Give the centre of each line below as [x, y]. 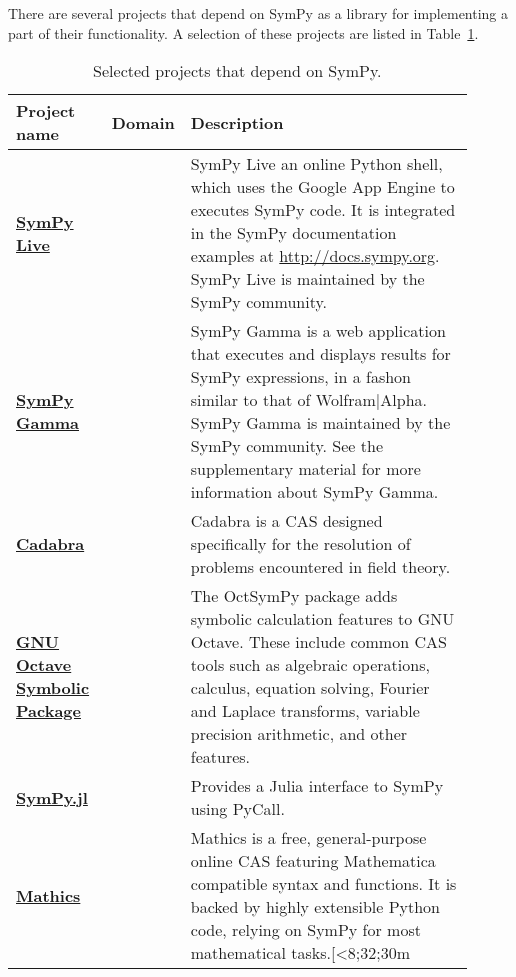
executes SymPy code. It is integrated [323, 210]
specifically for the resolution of [300, 544]
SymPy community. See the [287, 446]
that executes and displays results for [320, 354]
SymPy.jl [52, 797]
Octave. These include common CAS [318, 642]
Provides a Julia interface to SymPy [317, 786]
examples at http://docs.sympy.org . [315, 256]
